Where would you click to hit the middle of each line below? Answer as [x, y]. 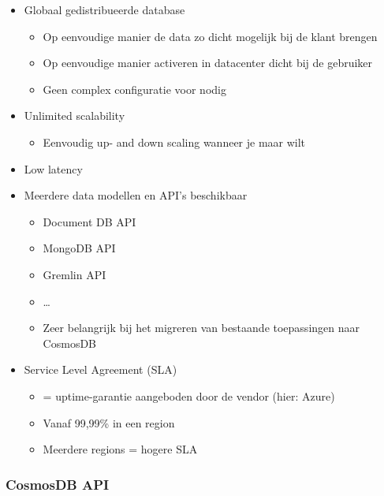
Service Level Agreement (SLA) [101, 369]
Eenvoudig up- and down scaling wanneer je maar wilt [174, 142]
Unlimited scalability [75, 116]
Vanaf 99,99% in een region [109, 422]
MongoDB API [79, 248]
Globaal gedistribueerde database [104, 9]
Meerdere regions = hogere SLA [120, 449]
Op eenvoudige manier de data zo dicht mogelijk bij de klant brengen [210, 36]
